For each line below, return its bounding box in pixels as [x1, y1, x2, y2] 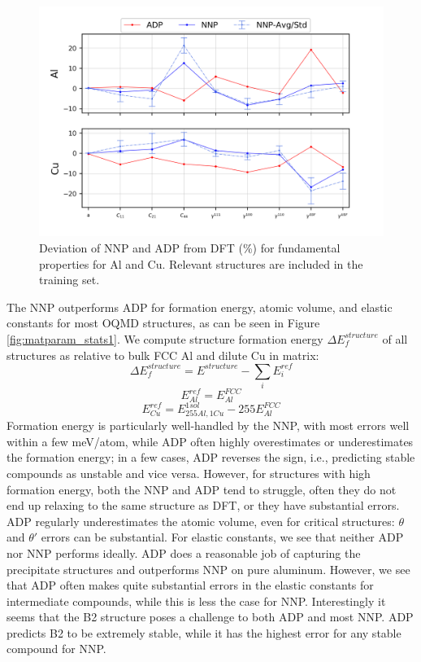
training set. [39, 271, 100, 288]
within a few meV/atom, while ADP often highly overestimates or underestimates [7, 432, 414, 449]
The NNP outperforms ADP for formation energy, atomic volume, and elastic [7, 298, 393, 315]
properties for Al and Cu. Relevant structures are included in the [39, 255, 363, 272]
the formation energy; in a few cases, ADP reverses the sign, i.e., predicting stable [7, 449, 415, 466]
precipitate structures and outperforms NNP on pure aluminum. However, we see [7, 560, 410, 577]
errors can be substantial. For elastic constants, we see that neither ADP [41, 528, 404, 546]
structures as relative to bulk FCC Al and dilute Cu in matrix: [7, 346, 319, 363]
